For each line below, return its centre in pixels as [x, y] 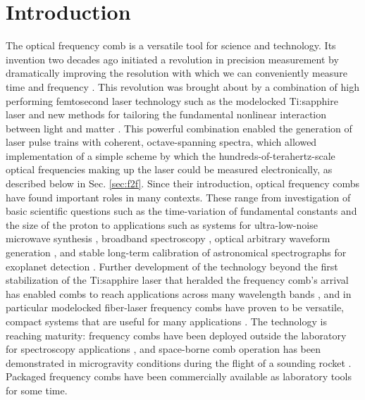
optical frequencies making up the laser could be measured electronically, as [169, 169]
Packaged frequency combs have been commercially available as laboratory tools [179, 376]
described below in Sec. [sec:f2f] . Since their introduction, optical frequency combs [183, 183]
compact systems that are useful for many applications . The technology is [166, 321]
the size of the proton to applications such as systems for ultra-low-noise [162, 224]
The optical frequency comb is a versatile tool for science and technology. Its [171, 45]
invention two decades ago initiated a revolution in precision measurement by [172, 59]
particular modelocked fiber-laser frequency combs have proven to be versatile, [175, 307]
